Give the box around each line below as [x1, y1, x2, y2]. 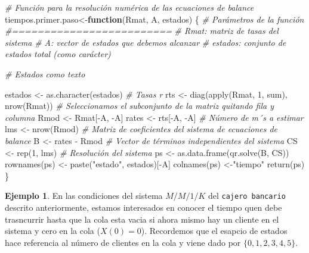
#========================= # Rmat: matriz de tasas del [5, 24, 279, 37]
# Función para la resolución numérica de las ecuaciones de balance [5, 1, 254, 13]
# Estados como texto [5, 67, 85, 80]
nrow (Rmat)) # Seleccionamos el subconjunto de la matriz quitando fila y [5, 99, 274, 112]
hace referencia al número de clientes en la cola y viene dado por [5, 236, 241, 248]
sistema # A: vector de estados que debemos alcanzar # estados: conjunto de [5, 36, 286, 48]
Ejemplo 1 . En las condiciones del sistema [5, 189, 163, 202]
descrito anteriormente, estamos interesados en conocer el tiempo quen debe [5, 201, 282, 213]
